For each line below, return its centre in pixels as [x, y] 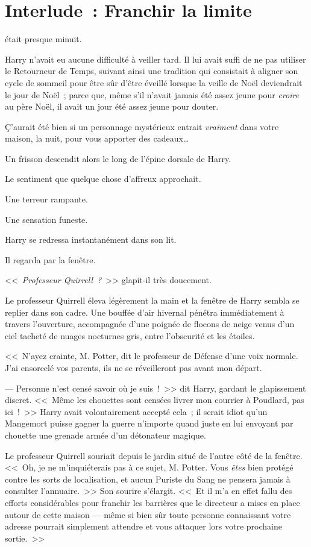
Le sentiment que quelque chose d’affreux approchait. [103, 179]
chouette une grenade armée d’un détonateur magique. [105, 435]
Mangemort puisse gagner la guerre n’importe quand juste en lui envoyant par [149, 423]
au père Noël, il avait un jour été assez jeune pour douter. [112, 106]
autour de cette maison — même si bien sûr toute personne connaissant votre [148, 514]
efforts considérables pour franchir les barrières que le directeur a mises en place [152, 502]
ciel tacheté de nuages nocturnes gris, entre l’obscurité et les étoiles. [130, 335]
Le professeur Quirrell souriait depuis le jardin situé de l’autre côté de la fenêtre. [154, 455]
